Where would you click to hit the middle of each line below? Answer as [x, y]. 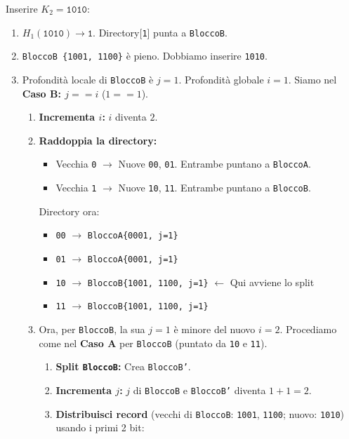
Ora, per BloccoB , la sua [92, 329]
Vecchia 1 [76, 187]
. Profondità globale [221, 79]
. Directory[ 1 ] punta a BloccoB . [160, 32]
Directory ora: [69, 211]
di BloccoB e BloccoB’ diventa [199, 390]
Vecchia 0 [76, 164]
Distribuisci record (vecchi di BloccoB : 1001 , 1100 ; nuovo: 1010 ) [200, 413]
